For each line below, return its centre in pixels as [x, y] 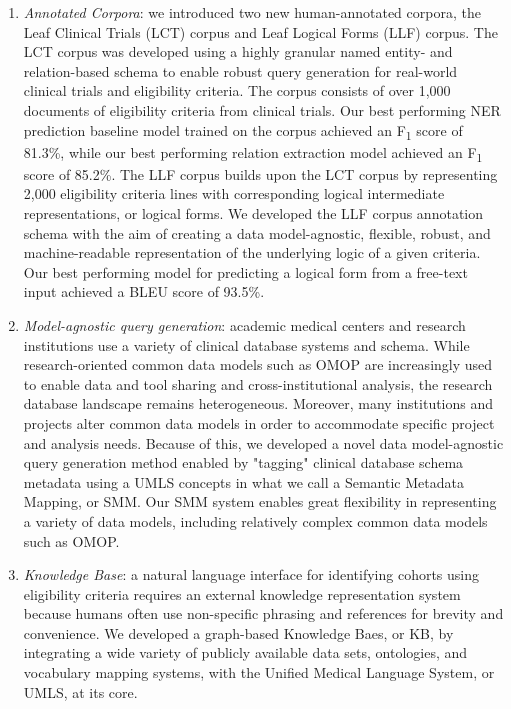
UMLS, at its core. [80, 691]
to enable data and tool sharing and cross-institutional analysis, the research [258, 383]
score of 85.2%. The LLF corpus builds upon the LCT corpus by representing [260, 173]
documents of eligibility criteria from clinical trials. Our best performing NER [262, 109]
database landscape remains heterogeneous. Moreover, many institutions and [258, 403]
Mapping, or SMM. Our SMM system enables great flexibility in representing [260, 501]
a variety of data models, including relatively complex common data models [255, 520]
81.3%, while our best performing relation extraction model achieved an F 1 [253, 153]
